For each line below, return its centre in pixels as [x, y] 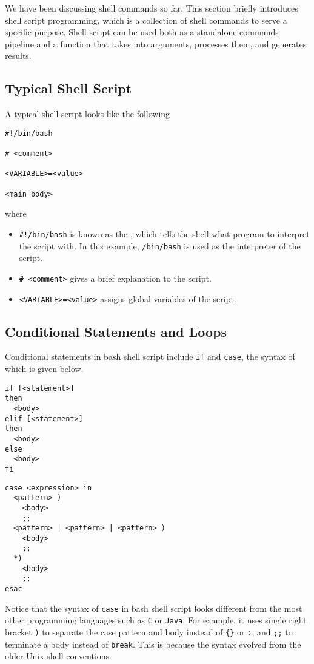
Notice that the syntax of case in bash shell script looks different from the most [154, 608]
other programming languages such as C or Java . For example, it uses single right [156, 620]
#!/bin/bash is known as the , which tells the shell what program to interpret [164, 233]
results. [18, 56]
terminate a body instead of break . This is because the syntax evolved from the [153, 644]
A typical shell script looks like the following [88, 114]
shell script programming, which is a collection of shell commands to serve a [146, 20]
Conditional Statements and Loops [116, 331]
